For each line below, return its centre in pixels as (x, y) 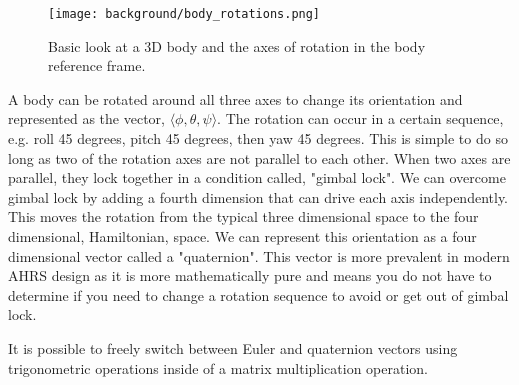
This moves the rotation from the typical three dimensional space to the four (243, 216)
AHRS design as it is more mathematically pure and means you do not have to (250, 275)
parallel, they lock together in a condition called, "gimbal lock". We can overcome (257, 177)
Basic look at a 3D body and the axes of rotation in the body (237, 45)
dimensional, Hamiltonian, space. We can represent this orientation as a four (242, 236)
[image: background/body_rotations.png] (184, 14)
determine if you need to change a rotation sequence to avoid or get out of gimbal (258, 294)
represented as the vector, (86, 118)
